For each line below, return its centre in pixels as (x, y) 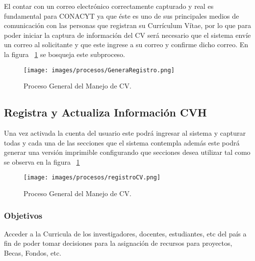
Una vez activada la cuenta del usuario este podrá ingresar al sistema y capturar (125, 133)
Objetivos (23, 215)
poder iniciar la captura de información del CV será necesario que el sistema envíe (127, 35)
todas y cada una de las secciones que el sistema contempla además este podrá (122, 142)
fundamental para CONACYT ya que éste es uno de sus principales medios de (122, 15)
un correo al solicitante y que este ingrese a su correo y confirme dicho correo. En (126, 44)
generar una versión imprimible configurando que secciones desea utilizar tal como (127, 152)
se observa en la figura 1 (42, 161)
